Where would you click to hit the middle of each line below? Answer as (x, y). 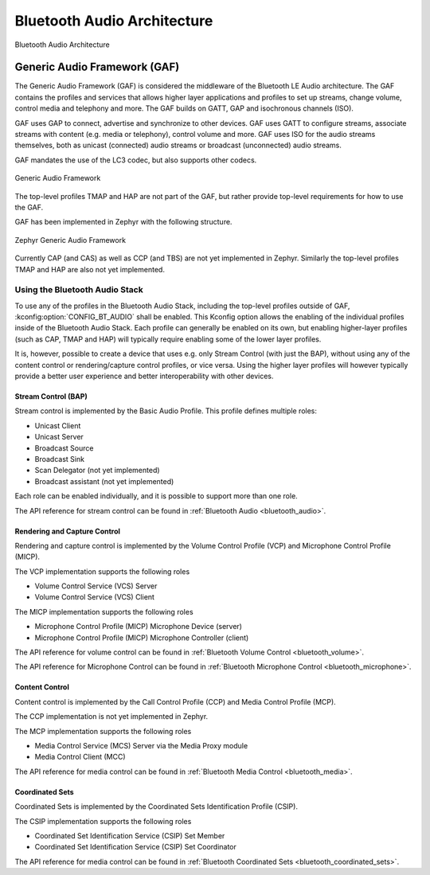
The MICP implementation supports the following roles (104, 611)
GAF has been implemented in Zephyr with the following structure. (123, 222)
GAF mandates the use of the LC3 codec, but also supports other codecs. (136, 160)
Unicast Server (59, 437)
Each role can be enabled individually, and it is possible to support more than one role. (156, 496)
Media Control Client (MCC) (80, 757)
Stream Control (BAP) (51, 396)
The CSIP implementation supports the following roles (103, 821)
